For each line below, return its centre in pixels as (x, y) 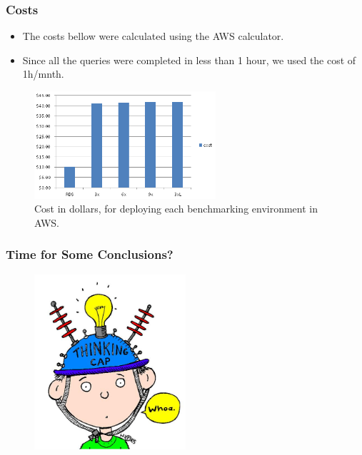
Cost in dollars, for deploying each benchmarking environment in (176, 209)
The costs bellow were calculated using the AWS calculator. (153, 36)
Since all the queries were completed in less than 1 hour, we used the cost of (189, 60)
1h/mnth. (43, 74)
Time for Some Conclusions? (90, 254)
